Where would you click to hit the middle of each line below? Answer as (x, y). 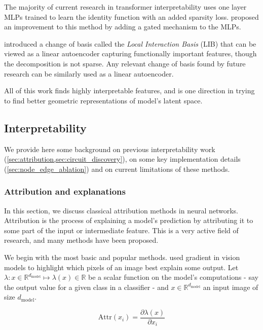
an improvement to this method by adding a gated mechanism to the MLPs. (123, 27)
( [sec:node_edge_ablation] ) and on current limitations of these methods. (117, 169)
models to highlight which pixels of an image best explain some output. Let (121, 267)
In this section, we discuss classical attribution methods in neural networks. (121, 210)
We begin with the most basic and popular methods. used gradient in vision (122, 257)
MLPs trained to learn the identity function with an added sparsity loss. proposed (131, 16)
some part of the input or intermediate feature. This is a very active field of (121, 230)
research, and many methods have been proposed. (81, 240)
